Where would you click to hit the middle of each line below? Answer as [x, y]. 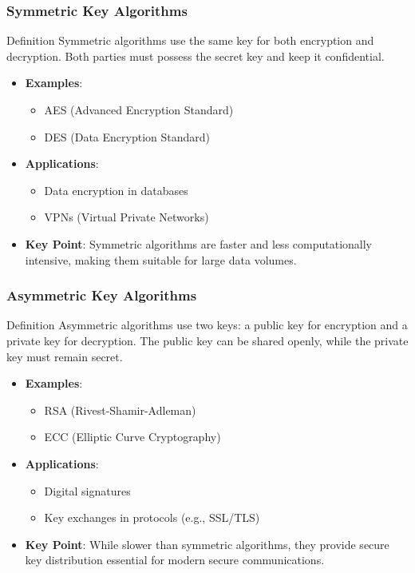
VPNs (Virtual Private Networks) [126, 217]
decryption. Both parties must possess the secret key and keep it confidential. [196, 56]
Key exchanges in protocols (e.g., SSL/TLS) [152, 517]
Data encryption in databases [116, 190]
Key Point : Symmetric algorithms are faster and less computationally [198, 243]
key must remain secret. [65, 356]
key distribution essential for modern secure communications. [175, 560]
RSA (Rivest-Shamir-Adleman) [120, 410]
